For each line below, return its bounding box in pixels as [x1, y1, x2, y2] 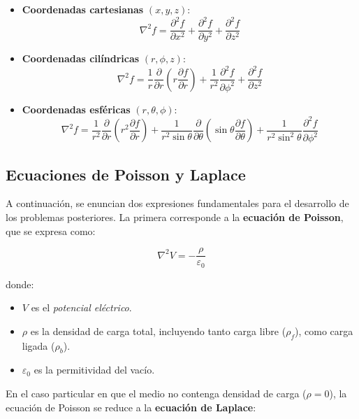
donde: [6, 276, 34, 291]
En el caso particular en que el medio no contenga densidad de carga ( [6, 386, 307, 401]
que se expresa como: [6, 223, 96, 238]
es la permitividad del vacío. [34, 362, 155, 377]
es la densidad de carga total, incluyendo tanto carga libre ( [30, 323, 286, 338]
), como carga [295, 323, 353, 338]
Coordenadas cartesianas [22, 2, 144, 16]
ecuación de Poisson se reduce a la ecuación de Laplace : [6, 399, 256, 414]
